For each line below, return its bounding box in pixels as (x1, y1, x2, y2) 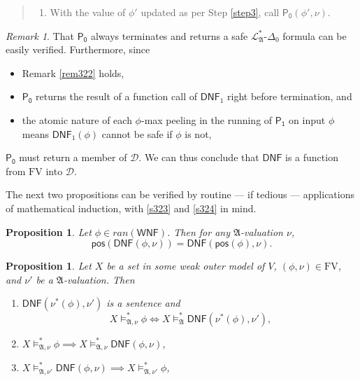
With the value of (50, 5, 126, 19)
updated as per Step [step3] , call (141, 5, 280, 19)
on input (289, 112, 326, 127)
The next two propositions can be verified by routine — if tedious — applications (6, 187, 354, 202)
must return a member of (19, 150, 127, 165)
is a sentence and (106, 296, 180, 310)
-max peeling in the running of (141, 112, 273, 127)
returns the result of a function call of (36, 89, 198, 104)
